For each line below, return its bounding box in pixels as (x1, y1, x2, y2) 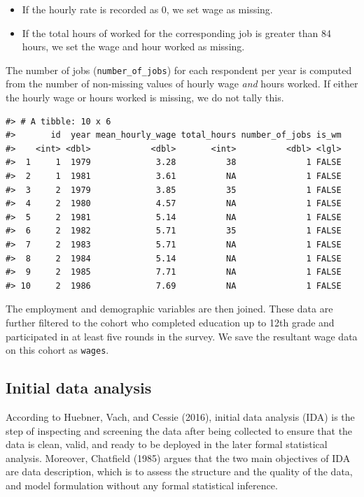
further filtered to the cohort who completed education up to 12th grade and (6, 315, 335, 329)
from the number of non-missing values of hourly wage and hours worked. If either (6, 76, 358, 91)
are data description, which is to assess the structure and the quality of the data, (6, 464, 353, 479)
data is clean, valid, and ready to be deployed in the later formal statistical (6, 437, 328, 452)
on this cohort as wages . (6, 343, 109, 357)
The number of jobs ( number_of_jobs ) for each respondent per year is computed (6, 62, 352, 77)
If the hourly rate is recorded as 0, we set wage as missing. (22, 2, 273, 16)
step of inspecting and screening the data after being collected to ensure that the (6, 423, 353, 438)
